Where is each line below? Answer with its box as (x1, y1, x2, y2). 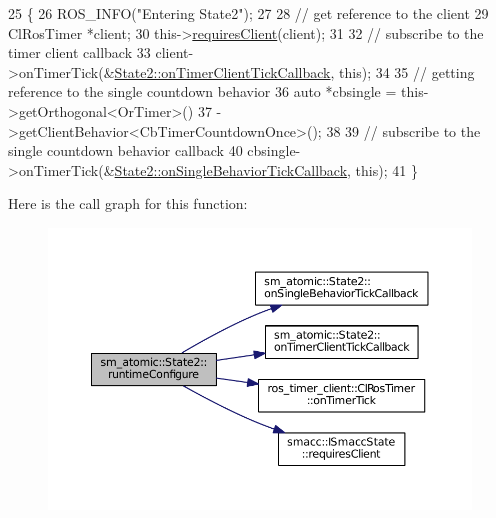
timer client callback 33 (8, 42, 151, 63)
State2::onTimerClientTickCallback (114, 61, 331, 82)
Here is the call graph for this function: (8, 193, 248, 214)
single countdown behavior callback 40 (8, 140, 243, 161)
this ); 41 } (355, 159, 418, 180)
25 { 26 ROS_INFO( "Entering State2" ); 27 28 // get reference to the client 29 (8, 3, 489, 23)
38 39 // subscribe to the (326, 120, 481, 141)
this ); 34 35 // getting (339, 61, 475, 82)
